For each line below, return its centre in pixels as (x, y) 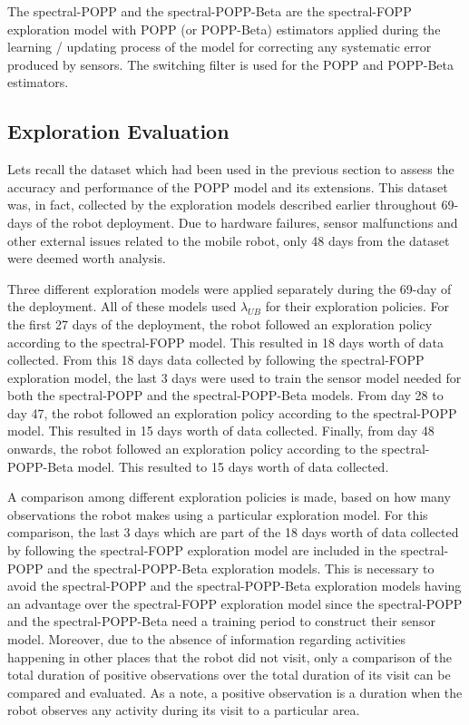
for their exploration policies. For (357, 306)
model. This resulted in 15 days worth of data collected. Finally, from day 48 (221, 431)
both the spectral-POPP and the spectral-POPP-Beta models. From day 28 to (225, 395)
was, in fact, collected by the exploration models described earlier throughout (222, 205)
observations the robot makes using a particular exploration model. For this (218, 514)
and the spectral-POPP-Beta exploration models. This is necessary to (241, 568)
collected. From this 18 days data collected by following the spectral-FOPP (216, 360)
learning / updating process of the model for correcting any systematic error (220, 47)
